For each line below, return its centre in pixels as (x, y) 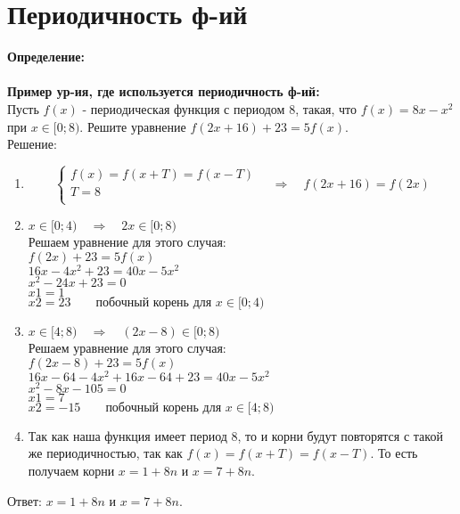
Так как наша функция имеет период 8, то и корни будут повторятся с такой (235, 435)
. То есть (394, 453)
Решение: (32, 144)
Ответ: (25, 500)
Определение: (46, 57)
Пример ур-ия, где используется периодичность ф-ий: (164, 91)
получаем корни (71, 470)
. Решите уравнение (133, 126)
